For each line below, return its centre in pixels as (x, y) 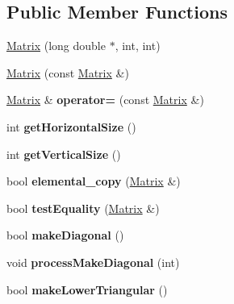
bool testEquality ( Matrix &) (83, 208)
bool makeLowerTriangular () (87, 289)
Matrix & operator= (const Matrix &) (105, 100)
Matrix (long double (56, 46)
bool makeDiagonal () (65, 235)
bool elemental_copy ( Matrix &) (94, 181)
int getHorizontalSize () (71, 126)
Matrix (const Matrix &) (68, 72)
